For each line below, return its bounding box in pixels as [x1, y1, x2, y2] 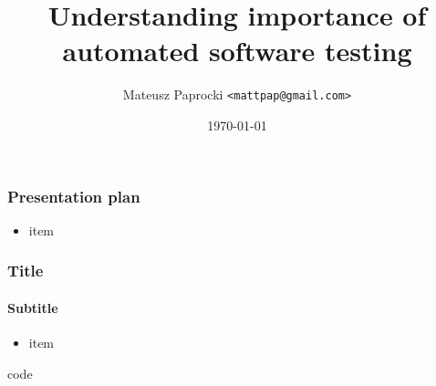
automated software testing [62, 32, 412, 69]
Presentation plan [7, 184, 140, 207]
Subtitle [7, 297, 58, 317]
